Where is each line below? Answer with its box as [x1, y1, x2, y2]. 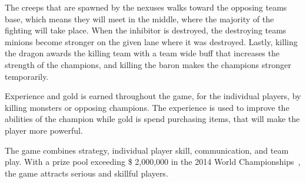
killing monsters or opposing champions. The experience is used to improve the [5, 101, 290, 113]
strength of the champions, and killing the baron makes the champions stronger [5, 58, 291, 70]
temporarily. [5, 70, 49, 82]
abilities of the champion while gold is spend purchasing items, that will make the [5, 113, 300, 125]
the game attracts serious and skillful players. [5, 167, 168, 179]
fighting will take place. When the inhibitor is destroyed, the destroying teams [5, 24, 287, 36]
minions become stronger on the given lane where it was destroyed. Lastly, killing [5, 35, 298, 48]
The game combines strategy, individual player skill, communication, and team [5, 144, 289, 156]
